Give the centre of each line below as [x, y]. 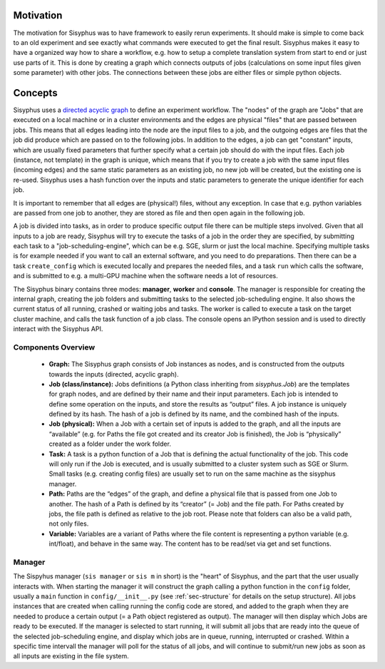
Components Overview [54, 347]
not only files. [69, 524]
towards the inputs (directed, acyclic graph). [114, 374]
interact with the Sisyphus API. [58, 329]
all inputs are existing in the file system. [71, 656]
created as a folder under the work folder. [110, 444]
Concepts [35, 93]
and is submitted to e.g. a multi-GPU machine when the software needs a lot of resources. [145, 276]
